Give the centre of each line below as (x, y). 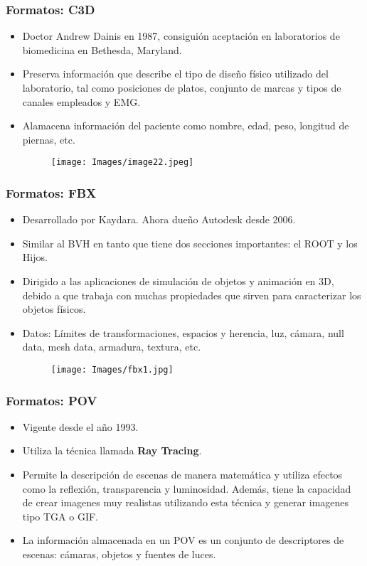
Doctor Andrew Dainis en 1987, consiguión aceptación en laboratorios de (181, 36)
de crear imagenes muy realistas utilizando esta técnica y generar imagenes (186, 502)
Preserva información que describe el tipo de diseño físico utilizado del (175, 74)
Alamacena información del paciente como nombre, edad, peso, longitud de (186, 126)
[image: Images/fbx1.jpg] (112, 370)
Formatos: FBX (51, 192)
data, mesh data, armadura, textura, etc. (112, 347)
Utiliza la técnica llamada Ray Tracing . (112, 450)
